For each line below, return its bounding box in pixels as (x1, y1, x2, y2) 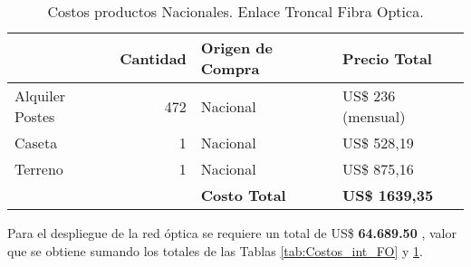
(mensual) (342, 106, 406, 127)
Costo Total (200, 185, 286, 205)
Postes (14, 106, 55, 127)
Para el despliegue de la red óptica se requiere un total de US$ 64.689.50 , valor (7, 224, 457, 242)
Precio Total (342, 47, 432, 69)
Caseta (14, 132, 58, 153)
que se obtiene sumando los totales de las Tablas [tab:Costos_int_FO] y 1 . (7, 241, 423, 260)
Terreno (14, 158, 63, 179)
